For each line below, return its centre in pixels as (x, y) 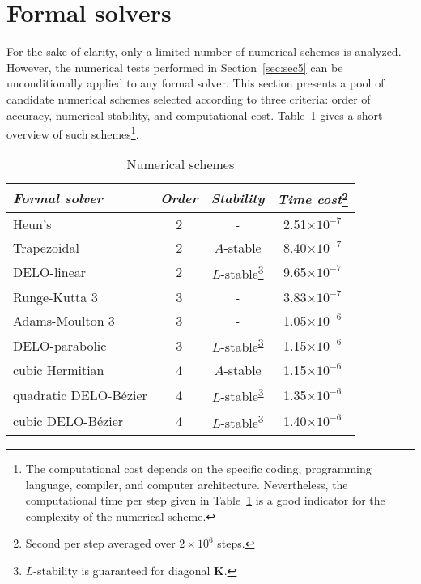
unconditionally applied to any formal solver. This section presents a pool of (196, 83)
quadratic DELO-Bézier (80, 394)
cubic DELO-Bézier (68, 421)
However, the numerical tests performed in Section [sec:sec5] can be (175, 67)
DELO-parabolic (60, 345)
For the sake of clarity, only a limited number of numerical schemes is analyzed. (204, 51)
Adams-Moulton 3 (64, 320)
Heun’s (32, 224)
